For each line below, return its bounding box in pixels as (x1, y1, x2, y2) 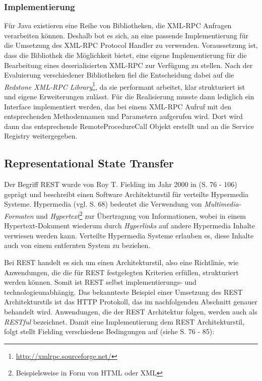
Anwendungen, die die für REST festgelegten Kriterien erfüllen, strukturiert (4, 267, 239, 277)
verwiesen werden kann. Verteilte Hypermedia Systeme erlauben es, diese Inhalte (4, 230, 254, 240)
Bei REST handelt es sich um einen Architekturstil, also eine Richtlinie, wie (4, 257, 239, 268)
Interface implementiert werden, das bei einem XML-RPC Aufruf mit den (4, 101, 232, 111)
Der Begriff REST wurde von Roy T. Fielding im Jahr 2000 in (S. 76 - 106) (4, 179, 237, 189)
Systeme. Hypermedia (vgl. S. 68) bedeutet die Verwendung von (4, 199, 202, 209)
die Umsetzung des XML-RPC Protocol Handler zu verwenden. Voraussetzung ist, (4, 40, 258, 50)
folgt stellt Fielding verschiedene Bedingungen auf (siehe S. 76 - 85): (4, 326, 215, 337)
